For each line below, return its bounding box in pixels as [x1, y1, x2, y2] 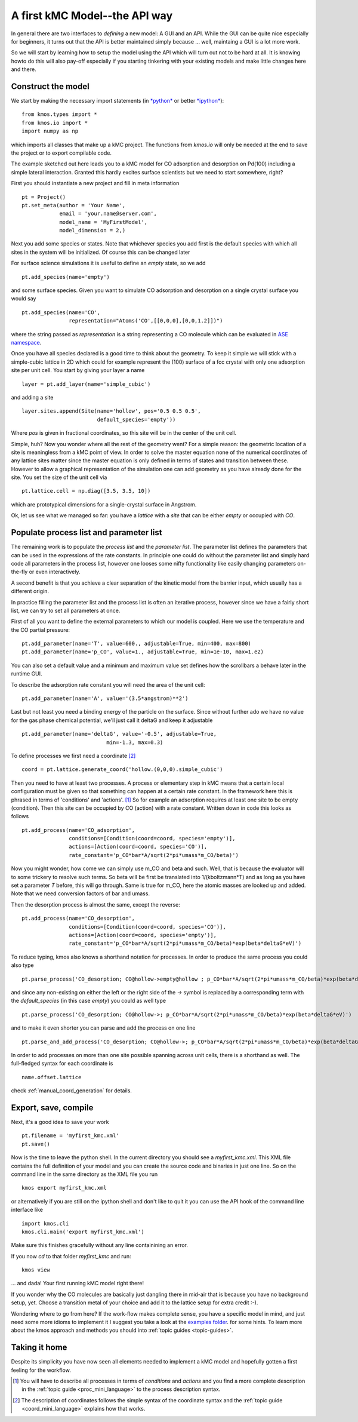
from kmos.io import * [21, 119, 88, 126]
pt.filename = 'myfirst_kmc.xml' [21, 1132, 119, 1139]
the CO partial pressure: [11, 626, 70, 633]
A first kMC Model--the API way [11, 9, 173, 22]
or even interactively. [29, 568, 81, 576]
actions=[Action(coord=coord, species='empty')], [69, 932, 217, 938]
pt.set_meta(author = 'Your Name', [21, 202, 126, 208]
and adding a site [11, 394, 54, 401]
